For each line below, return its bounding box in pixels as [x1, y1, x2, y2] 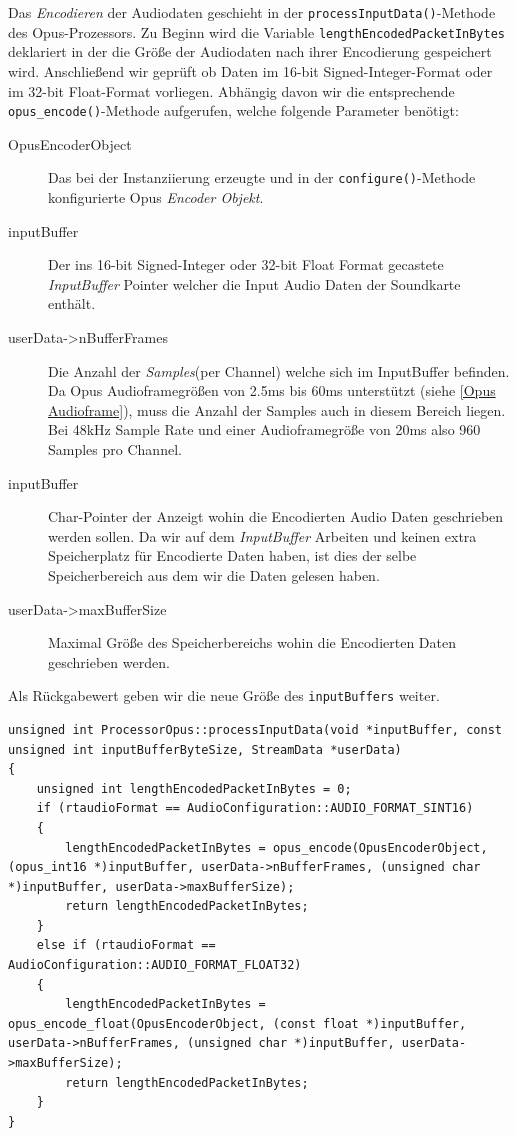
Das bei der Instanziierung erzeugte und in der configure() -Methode [48, 167, 476, 188]
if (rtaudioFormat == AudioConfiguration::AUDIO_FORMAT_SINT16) [36, 801, 474, 816]
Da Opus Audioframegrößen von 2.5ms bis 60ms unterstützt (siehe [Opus [48, 380, 496, 401]
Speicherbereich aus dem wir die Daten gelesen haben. [48, 564, 380, 585]
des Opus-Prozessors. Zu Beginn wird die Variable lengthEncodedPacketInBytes [8, 21, 506, 42]
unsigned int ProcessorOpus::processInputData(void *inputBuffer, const [8, 722, 502, 737]
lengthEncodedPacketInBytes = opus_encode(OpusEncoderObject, [65, 840, 488, 855]
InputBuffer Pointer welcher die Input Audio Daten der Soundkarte [48, 273, 461, 294]
